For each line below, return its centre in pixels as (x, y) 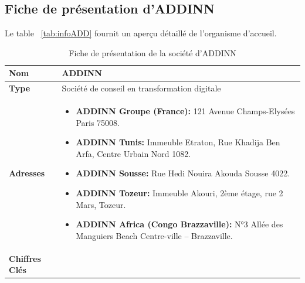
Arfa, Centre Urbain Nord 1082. (133, 153)
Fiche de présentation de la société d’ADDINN (152, 52)
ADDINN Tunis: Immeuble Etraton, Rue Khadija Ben (178, 142)
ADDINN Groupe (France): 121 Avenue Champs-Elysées (185, 111)
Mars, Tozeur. (101, 204)
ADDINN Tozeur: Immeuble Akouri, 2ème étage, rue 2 (179, 193)
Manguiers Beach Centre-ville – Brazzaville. (154, 235)
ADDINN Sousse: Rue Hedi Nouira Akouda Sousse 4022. (183, 173)
